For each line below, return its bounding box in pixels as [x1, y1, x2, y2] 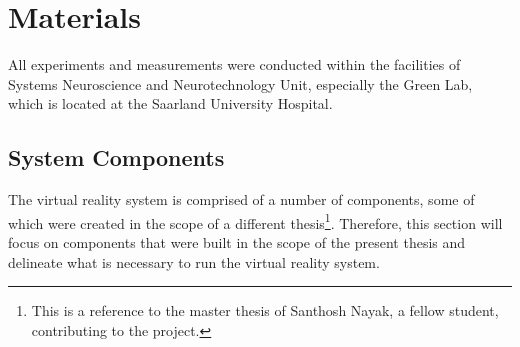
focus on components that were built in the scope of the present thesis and [8, 231, 466, 252]
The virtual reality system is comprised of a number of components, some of [8, 189, 475, 210]
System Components [8, 142, 225, 173]
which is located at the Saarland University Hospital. [8, 93, 333, 114]
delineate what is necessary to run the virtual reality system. [8, 251, 380, 272]
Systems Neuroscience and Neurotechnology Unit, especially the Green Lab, [8, 73, 473, 94]
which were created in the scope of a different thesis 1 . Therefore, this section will [8, 209, 503, 233]
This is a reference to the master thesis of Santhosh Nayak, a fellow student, [31, 300, 499, 321]
